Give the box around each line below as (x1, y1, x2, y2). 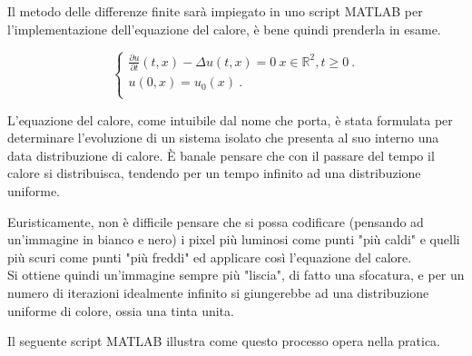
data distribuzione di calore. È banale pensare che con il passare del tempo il (7, 145, 435, 164)
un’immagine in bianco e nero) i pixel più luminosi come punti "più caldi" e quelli (7, 230, 460, 249)
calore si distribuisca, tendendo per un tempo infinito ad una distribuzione (7, 163, 421, 183)
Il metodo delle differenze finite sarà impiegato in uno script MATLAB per (7, 2, 423, 20)
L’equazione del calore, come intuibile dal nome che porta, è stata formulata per (7, 110, 453, 129)
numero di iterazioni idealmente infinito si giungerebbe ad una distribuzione (7, 282, 429, 302)
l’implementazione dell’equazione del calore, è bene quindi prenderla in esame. (7, 19, 441, 38)
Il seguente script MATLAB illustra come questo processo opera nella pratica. (7, 331, 441, 351)
